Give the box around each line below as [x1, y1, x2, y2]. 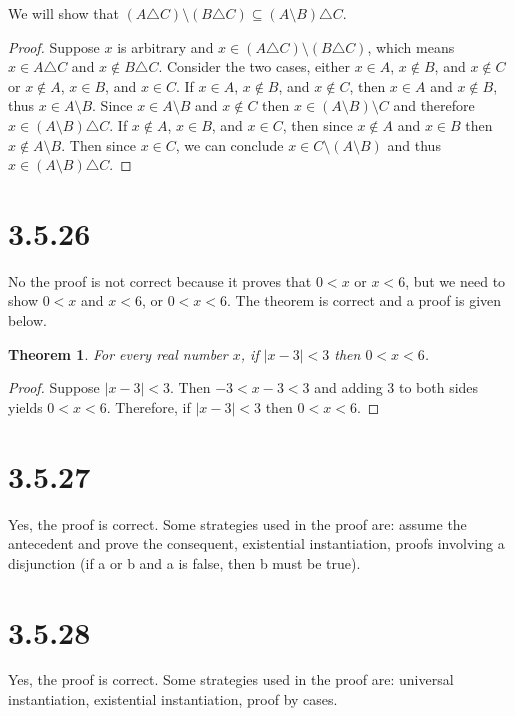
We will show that [8, 3, 119, 23]
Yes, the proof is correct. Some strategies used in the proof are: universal [8, 669, 454, 690]
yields [8, 396, 43, 417]
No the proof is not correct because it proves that [8, 270, 312, 291]
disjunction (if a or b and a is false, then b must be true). [8, 552, 361, 573]
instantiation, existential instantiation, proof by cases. [8, 689, 338, 710]
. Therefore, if [106, 396, 191, 417]
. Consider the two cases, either [158, 56, 351, 77]
